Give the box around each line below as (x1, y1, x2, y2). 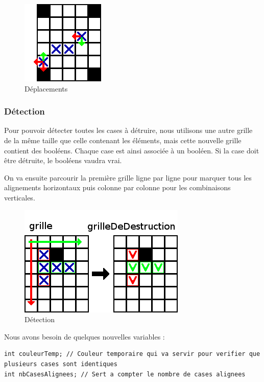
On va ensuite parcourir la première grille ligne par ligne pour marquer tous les (4, 172, 252, 183)
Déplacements (25, 83, 68, 94)
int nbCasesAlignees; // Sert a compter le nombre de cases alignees (4, 370, 246, 378)
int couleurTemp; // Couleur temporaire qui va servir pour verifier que (4, 350, 260, 358)
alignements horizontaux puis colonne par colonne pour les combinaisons (4, 182, 231, 193)
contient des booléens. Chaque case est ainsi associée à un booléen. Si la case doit (4, 145, 259, 155)
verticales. (4, 192, 35, 203)
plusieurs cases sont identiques (4, 360, 117, 368)
